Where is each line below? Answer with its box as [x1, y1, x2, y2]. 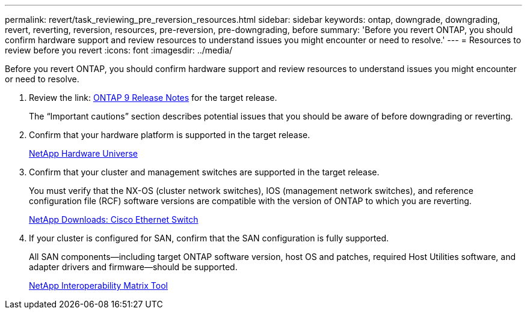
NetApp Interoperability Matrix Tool [29, 280, 168, 291]
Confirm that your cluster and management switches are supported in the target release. [29, 167, 380, 177]
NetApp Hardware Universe [29, 148, 138, 159]
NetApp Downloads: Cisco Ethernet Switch [29, 214, 199, 225]
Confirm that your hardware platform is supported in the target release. [29, 130, 310, 140]
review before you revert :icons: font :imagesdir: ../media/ [5, 45, 233, 55]
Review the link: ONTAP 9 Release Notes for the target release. [29, 92, 277, 103]
